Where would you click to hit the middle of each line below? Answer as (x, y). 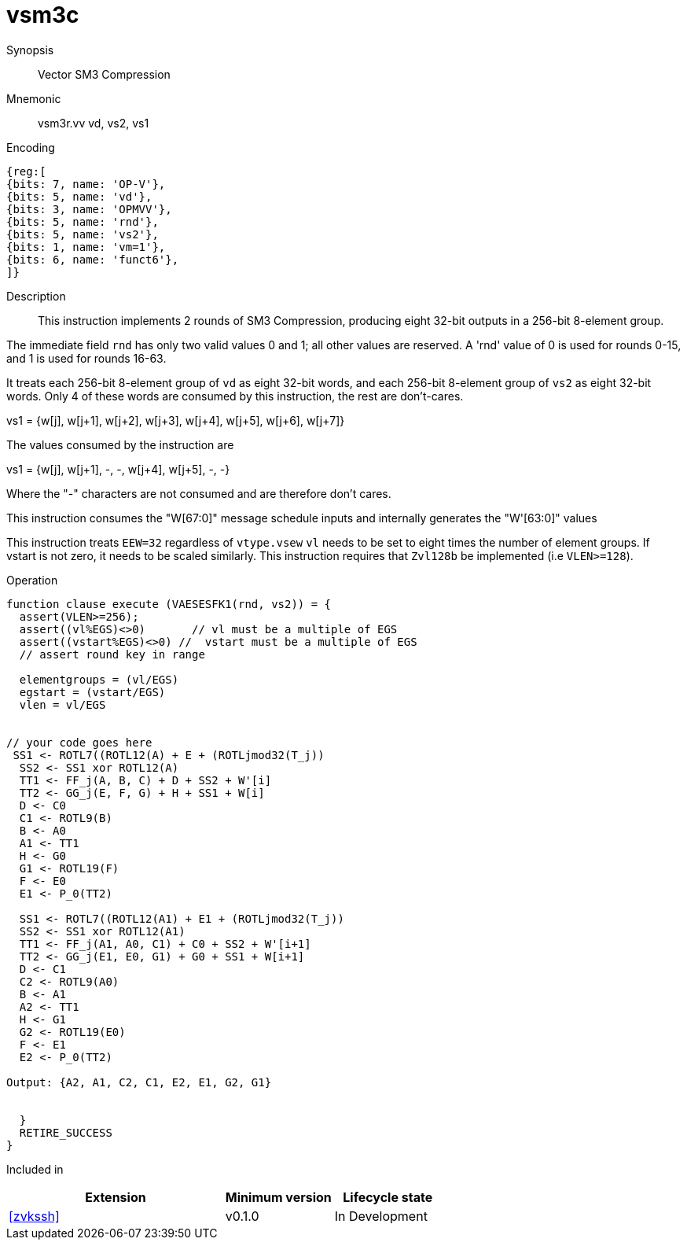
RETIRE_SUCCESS (66, 1132)
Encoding (31, 147)
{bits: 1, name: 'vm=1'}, (86, 247)
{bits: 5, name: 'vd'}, (79, 196)
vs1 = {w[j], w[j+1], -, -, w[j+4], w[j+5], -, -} (118, 469)
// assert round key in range (112, 654)
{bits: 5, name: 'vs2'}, (83, 234)
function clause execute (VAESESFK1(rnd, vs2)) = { (169, 604)
